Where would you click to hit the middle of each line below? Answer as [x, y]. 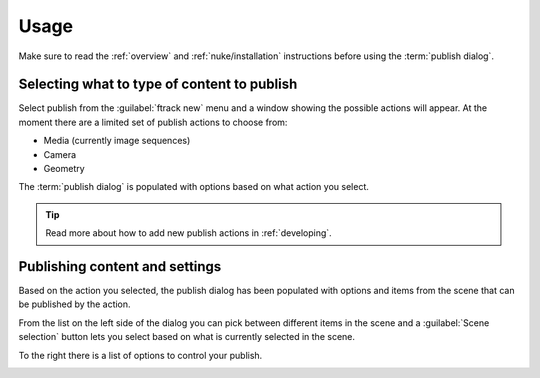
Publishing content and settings [120, 266]
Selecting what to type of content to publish [158, 84]
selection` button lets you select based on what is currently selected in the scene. [186, 337]
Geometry [64, 169]
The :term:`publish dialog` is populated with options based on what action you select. [193, 187]
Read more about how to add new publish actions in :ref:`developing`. [188, 233]
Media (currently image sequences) [117, 141]
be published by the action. [74, 304]
